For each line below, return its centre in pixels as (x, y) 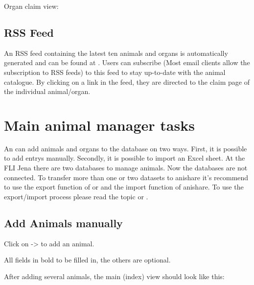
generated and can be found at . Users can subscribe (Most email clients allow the (127, 62)
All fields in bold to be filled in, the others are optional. (87, 260)
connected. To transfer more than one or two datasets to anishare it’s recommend (126, 177)
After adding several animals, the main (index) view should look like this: (114, 276)
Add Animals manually (63, 223)
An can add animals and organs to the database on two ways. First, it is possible (126, 148)
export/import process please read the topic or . (76, 196)
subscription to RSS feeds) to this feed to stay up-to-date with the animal (115, 72)
